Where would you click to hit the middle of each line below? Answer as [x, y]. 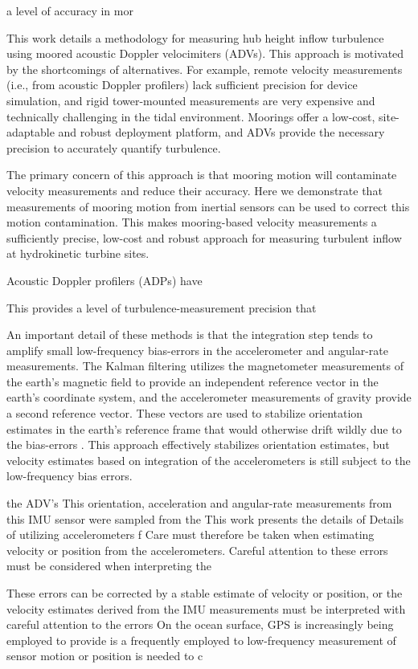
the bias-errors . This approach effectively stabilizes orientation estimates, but [198, 445]
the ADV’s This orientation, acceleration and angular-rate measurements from [199, 503]
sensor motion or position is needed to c [105, 656]
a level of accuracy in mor [70, 10]
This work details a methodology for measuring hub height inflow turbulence [195, 37]
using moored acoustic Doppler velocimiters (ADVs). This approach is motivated [205, 53]
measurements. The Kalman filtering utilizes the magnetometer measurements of [205, 366]
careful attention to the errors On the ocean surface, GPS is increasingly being [200, 624]
